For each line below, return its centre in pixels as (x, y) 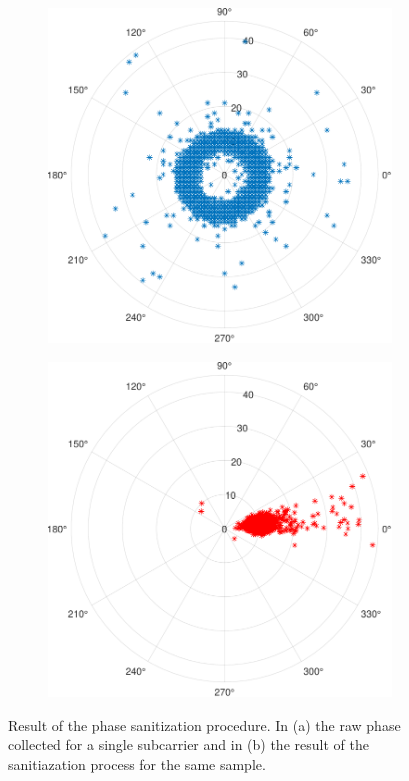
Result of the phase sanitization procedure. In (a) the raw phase (204, 724)
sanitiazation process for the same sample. (137, 763)
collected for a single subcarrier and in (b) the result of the (188, 744)
